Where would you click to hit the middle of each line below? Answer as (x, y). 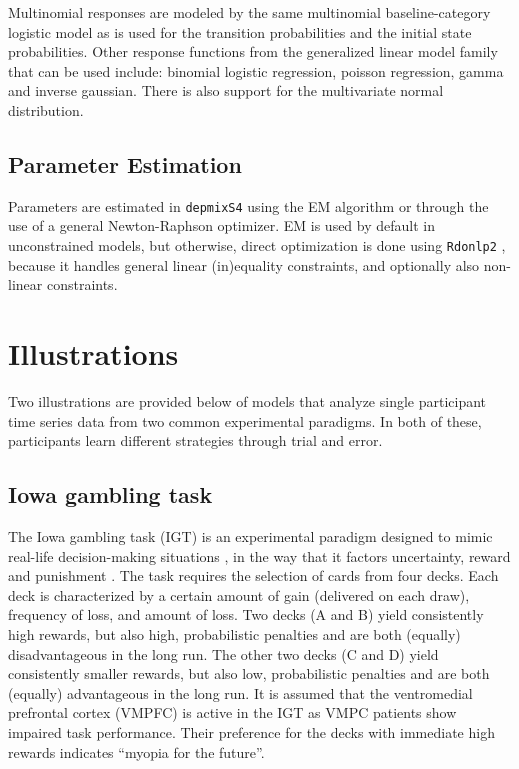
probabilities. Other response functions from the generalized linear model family (253, 51)
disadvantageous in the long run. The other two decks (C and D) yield (223, 653)
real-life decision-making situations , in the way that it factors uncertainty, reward (259, 555)
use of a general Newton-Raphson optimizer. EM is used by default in (221, 225)
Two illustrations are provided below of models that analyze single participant (247, 400)
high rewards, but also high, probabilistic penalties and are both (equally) (234, 633)
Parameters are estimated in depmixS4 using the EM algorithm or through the (248, 205)
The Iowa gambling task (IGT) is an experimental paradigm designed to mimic (250, 535)
